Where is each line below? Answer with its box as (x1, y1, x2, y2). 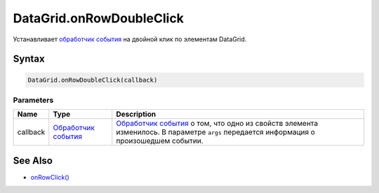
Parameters (13, 95, 54, 105)
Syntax (13, 53, 45, 65)
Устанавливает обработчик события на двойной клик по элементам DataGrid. (13, 35, 247, 43)
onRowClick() (30, 173, 69, 181)
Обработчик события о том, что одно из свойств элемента (116, 119, 319, 129)
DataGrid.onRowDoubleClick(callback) (27, 76, 158, 84)
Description (116, 109, 157, 119)
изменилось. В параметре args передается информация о (116, 127, 315, 137)
